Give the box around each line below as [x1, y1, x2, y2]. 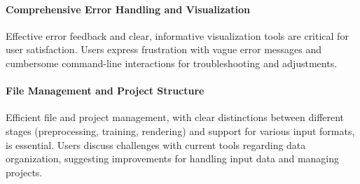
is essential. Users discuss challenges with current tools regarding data [6, 137, 306, 152]
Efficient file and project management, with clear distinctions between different [6, 110, 345, 125]
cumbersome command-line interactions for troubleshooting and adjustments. [6, 55, 338, 70]
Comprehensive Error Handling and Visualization [6, 1, 250, 16]
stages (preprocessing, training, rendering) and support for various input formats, [6, 123, 355, 138]
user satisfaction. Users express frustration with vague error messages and [6, 42, 322, 57]
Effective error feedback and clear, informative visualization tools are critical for [6, 28, 349, 43]
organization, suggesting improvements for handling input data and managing [6, 151, 340, 166]
